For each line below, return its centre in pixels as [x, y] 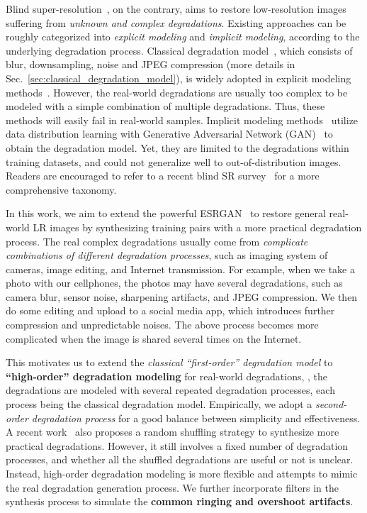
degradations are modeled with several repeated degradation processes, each [170, 390]
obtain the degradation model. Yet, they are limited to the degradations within [177, 147]
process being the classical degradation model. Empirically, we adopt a [159, 404]
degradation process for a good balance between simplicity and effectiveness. [196, 418]
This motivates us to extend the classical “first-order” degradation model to [169, 362]
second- [331, 404]
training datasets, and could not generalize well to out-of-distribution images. [174, 161]
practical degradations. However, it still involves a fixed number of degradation [177, 445]
